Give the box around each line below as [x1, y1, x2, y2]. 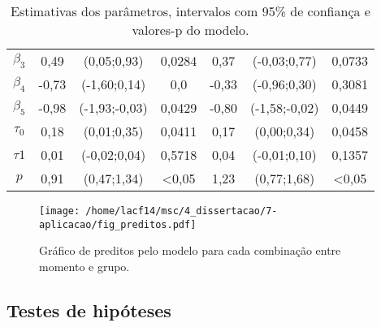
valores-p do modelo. [132, 20, 249, 39]
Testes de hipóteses [6, 297, 171, 322]
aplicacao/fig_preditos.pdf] [39, 218, 197, 230]
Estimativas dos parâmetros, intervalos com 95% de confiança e [10, 2, 370, 20]
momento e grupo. [39, 257, 130, 274]
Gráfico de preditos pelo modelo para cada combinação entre [39, 242, 341, 259]
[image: [39, 205, 80, 217]
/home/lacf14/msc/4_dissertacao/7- [85, 205, 278, 217]
